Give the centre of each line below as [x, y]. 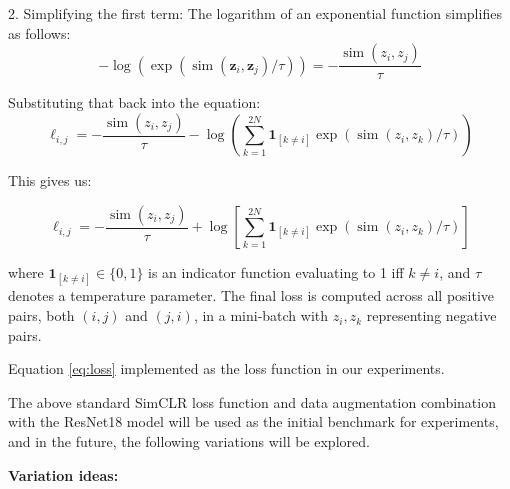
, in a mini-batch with [261, 315]
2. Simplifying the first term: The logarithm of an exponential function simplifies [255, 13]
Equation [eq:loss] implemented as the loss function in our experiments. [226, 368]
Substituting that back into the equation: [134, 102]
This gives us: [50, 180]
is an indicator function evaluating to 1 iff [276, 272]
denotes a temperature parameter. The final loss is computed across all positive [251, 295]
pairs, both [41, 315]
